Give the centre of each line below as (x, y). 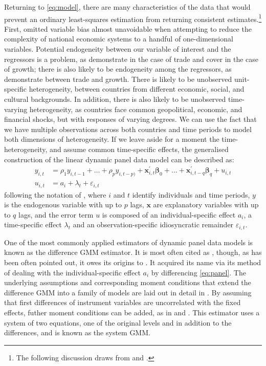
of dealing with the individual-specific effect (72, 272)
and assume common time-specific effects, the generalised (139, 149)
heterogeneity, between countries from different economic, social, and (137, 89)
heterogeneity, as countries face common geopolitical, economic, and (136, 109)
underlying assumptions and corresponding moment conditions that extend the (128, 282)
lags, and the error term (56, 214)
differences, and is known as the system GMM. (77, 332)
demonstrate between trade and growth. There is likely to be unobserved (118, 79)
